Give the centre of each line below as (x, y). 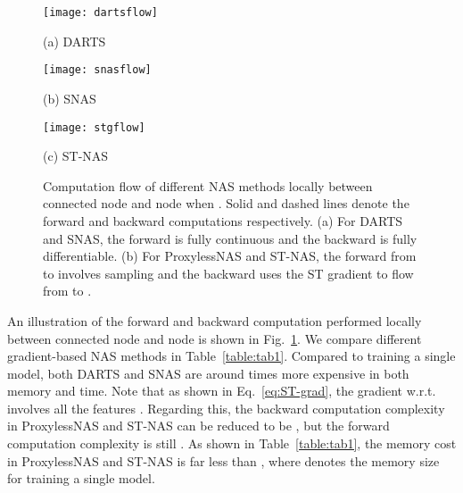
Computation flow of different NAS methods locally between (208, 185)
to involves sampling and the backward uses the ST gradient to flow (228, 273)
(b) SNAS (70, 98)
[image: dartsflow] (100, 13)
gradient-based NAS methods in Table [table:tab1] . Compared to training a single (231, 356)
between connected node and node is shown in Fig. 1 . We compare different (215, 338)
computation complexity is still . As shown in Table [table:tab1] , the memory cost (232, 443)
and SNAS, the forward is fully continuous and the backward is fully (230, 238)
